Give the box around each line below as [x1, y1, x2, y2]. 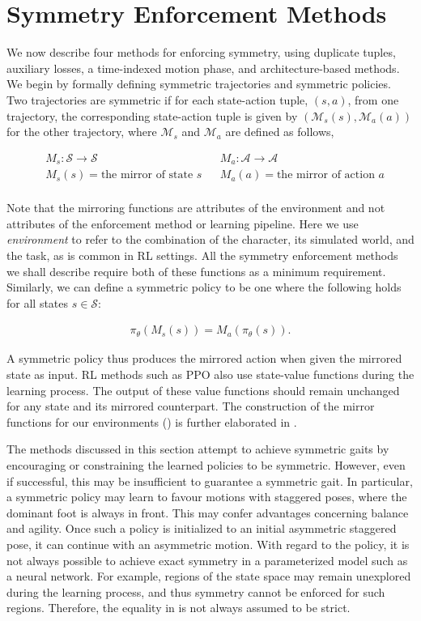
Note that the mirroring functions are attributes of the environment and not [6, 199, 385, 216]
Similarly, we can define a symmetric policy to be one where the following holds [6, 279, 402, 296]
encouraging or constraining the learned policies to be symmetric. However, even [6, 456, 406, 473]
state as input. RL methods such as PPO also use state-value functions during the [6, 366, 415, 383]
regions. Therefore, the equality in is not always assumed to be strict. [6, 599, 351, 616]
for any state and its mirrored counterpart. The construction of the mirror [6, 398, 375, 415]
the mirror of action [276, 169, 375, 181]
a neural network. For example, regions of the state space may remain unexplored [6, 568, 411, 585]
